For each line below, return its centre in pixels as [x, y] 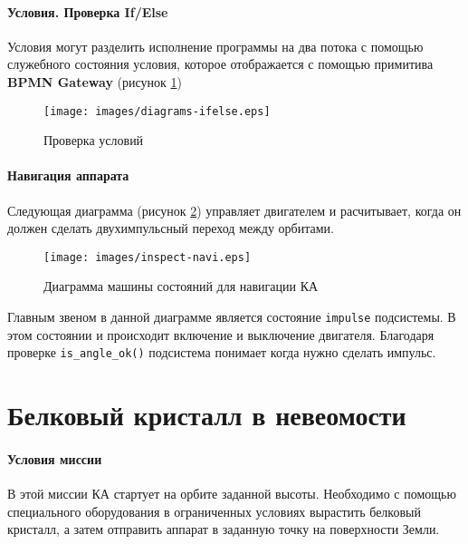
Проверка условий [94, 140]
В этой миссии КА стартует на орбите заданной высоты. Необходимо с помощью [232, 494]
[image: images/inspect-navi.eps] [148, 257]
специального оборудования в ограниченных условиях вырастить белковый [214, 511]
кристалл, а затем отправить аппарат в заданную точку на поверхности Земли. [224, 529]
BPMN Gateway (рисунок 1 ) [95, 81]
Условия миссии [55, 458]
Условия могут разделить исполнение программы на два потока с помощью [215, 46]
